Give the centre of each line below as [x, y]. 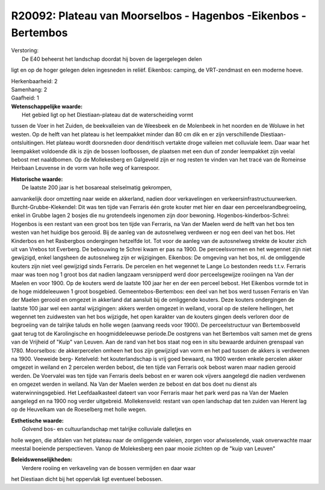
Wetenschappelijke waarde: [47, 106]
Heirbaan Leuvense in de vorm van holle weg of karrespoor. [85, 168]
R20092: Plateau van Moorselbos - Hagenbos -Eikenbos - [159, 16]
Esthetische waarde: [38, 420]
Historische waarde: [37, 179]
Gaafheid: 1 [25, 98]
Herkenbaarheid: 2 [34, 81]
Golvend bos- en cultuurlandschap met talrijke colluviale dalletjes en [107, 429]
